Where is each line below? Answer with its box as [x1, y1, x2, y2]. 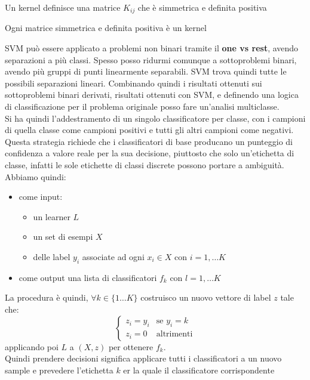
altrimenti [156, 330, 193, 339]
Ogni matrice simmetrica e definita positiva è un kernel [5, 21, 207, 34]
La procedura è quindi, [5, 291, 88, 304]
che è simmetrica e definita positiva [137, 1, 267, 13]
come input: [19, 190, 63, 203]
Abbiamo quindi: [5, 170, 66, 183]
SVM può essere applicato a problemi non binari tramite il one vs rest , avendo [5, 42, 299, 54]
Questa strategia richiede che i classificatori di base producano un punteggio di [5, 135, 293, 147]
